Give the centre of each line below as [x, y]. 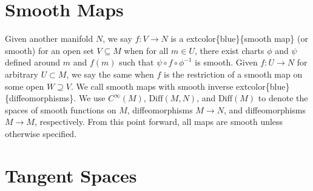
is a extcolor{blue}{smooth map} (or [239, 39]
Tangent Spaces [71, 175]
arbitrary [22, 74]
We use [92, 98]
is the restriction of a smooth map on [233, 74]
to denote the [283, 98]
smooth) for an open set [49, 50]
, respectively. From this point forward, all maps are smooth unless [159, 122]
